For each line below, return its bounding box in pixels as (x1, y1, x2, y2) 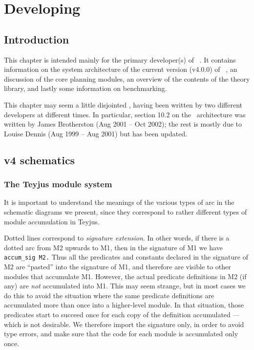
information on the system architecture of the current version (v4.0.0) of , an (4, 64, 237, 74)
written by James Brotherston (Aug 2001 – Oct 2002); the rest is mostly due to (4, 119, 242, 129)
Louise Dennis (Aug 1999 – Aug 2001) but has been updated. (4, 128, 188, 138)
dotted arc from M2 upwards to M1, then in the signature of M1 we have (4, 242, 223, 252)
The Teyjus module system (4, 178, 112, 190)
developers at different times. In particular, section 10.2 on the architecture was (4, 109, 246, 119)
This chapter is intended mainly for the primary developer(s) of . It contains (4, 54, 236, 65)
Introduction (4, 31, 69, 46)
